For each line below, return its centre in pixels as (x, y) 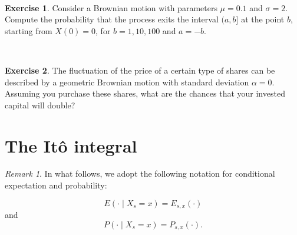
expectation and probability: (56, 185)
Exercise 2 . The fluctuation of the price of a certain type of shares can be (140, 70)
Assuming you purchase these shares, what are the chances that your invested (145, 93)
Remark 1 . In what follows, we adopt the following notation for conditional (140, 173)
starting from (29, 30)
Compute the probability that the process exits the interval (112, 19)
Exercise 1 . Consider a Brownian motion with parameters (111, 7)
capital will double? (40, 105)
